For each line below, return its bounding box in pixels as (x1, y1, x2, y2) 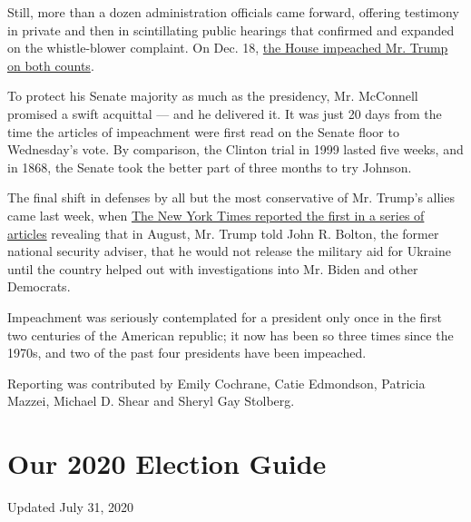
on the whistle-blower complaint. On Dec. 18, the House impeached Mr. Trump (7, 38, 448, 57)
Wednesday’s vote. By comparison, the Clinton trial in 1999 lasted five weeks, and (7, 140, 464, 159)
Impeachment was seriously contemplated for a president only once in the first (7, 307, 442, 326)
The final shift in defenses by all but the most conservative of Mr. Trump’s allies (7, 188, 455, 207)
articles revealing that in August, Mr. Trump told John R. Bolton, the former (7, 223, 439, 242)
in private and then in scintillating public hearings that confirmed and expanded (7, 20, 455, 39)
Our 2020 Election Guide (7, 445, 327, 482)
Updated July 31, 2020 (7, 497, 134, 516)
